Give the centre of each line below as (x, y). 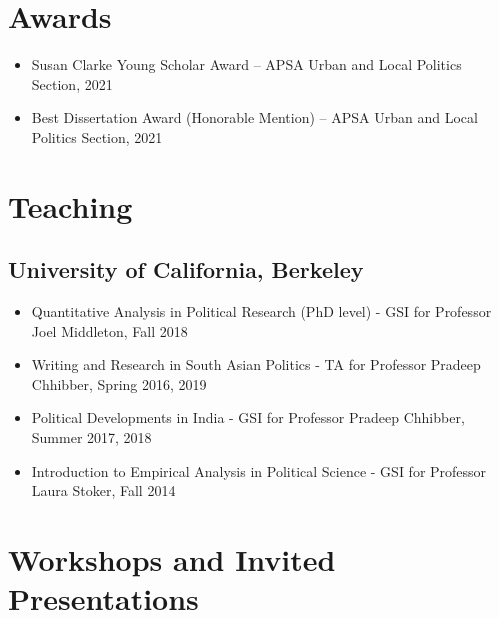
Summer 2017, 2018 (91, 437)
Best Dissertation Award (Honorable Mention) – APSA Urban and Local (254, 117)
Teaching (70, 205)
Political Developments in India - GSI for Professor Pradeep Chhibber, (248, 417)
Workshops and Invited (172, 559)
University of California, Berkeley (186, 269)
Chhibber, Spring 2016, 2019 (119, 383)
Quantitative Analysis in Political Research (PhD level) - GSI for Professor (261, 311)
